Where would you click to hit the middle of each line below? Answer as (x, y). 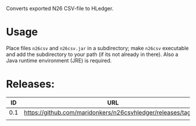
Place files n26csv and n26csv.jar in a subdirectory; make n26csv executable (97, 48)
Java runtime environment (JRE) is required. (59, 60)
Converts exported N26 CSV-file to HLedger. (60, 8)
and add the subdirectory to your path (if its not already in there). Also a (92, 54)
